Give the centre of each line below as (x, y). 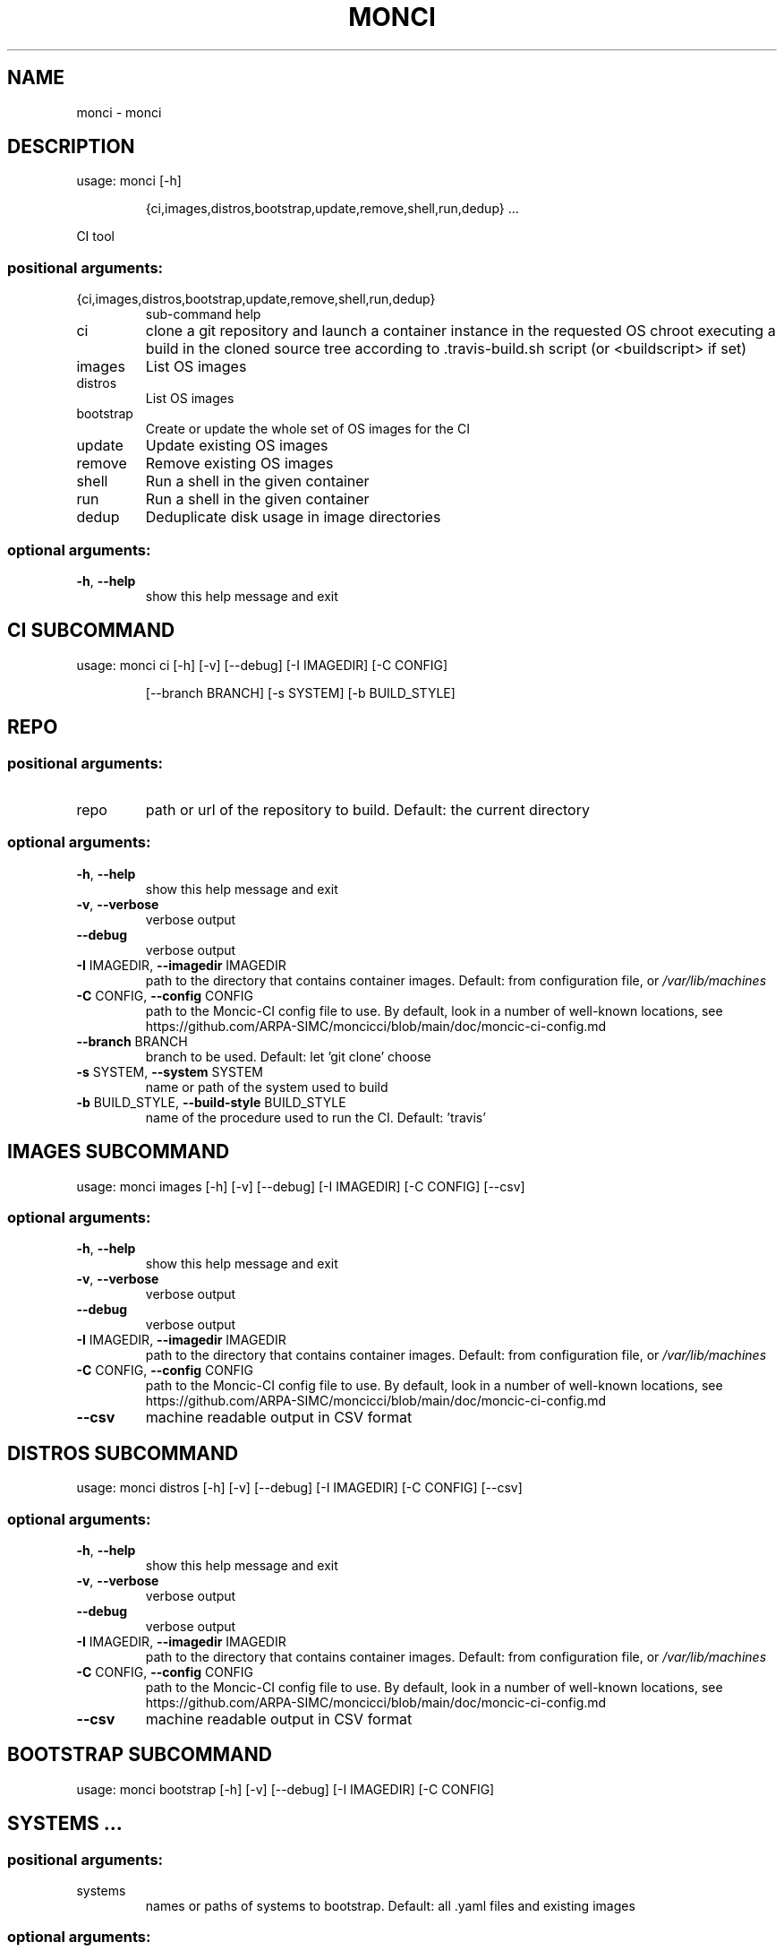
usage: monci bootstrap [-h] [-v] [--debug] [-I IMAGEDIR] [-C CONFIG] (285, 1789)
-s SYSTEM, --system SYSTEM (170, 1071)
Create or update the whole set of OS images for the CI (307, 429)
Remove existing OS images (239, 464)
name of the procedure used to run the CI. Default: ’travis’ (315, 1117)
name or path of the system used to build (267, 1087)
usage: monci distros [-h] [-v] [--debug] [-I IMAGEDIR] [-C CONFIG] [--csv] (299, 1488)
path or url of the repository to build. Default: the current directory (367, 810)
